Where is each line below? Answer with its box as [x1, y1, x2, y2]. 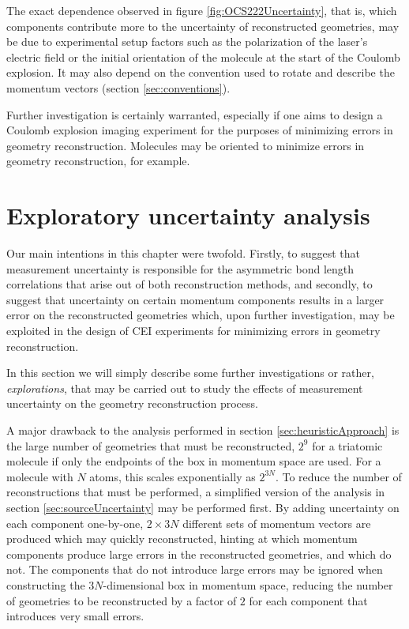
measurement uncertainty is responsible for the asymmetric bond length [6, 260, 355, 277]
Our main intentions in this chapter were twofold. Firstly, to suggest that [6, 245, 360, 262]
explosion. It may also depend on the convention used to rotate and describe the [6, 64, 395, 81]
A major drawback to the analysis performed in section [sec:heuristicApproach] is [6, 422, 400, 438]
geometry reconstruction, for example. [6, 153, 190, 169]
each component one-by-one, [6, 514, 144, 531]
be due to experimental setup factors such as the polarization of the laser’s [6, 33, 368, 50]
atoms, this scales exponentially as [89, 468, 256, 484]
